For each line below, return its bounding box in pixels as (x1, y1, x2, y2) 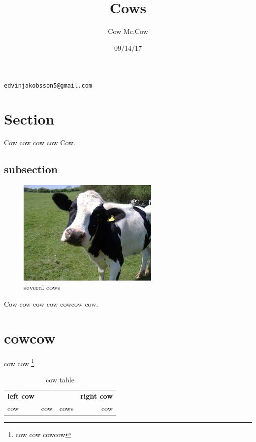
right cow (80, 390, 113, 401)
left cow (7, 390, 34, 401)
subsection (4, 161, 58, 177)
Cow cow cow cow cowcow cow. (4, 299, 98, 309)
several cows (24, 282, 61, 292)
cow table (45, 375, 74, 385)
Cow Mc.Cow (108, 26, 148, 36)
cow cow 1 (4, 356, 34, 368)
